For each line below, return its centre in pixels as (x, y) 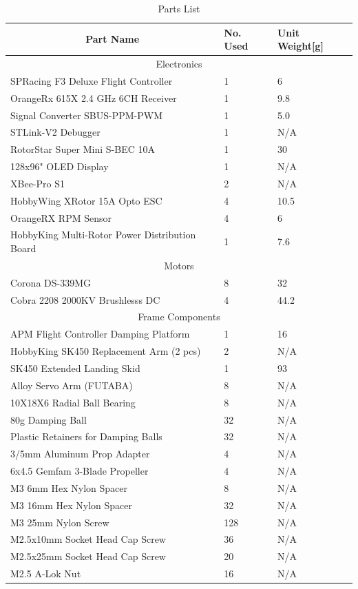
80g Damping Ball (49, 419)
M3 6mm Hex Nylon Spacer (69, 487)
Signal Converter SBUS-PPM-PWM (87, 115)
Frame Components (179, 317)
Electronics (179, 64)
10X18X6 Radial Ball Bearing (73, 402)
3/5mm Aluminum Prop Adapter (80, 454)
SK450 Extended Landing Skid (75, 368)
